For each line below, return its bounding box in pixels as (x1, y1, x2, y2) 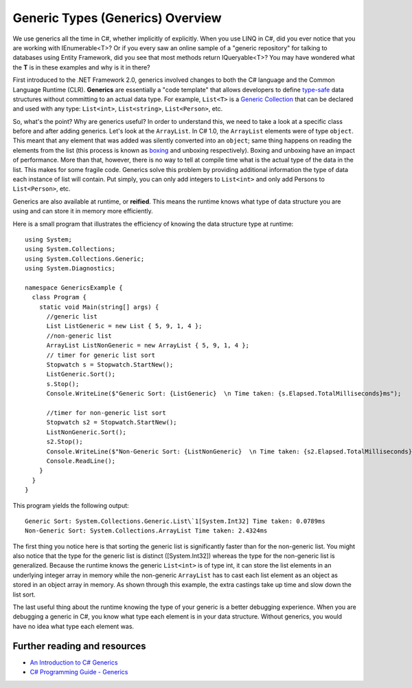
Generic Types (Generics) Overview (12, 10, 222, 25)
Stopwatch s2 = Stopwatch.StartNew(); (46, 418, 178, 427)
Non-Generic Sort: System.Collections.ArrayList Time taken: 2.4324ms (25, 527, 268, 535)
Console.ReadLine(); (46, 457, 116, 464)
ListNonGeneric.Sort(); (46, 428, 127, 436)
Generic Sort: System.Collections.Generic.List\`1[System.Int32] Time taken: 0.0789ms (25, 517, 325, 525)
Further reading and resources (12, 640, 147, 652)
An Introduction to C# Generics (30, 658, 118, 667)
